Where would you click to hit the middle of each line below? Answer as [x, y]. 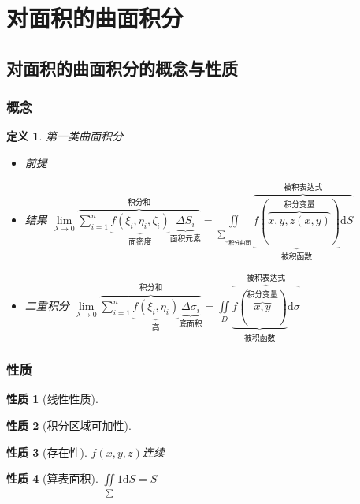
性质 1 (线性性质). [52, 399]
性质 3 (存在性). [47, 452]
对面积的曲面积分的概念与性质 [122, 67]
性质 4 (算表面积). [52, 478]
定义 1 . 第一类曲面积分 [65, 136]
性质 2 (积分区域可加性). [69, 425]
